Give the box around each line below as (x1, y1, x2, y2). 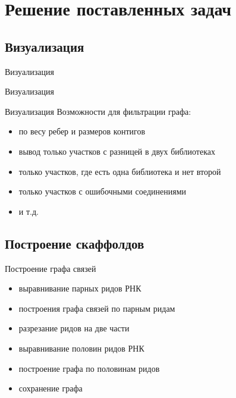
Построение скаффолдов (5, 234, 144, 252)
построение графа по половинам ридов (18, 362, 160, 374)
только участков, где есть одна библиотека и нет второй (18, 165, 221, 177)
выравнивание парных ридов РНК (18, 282, 141, 294)
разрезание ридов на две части (18, 322, 130, 334)
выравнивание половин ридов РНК (18, 341, 144, 354)
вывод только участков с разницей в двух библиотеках (18, 145, 216, 157)
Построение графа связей (5, 262, 96, 274)
